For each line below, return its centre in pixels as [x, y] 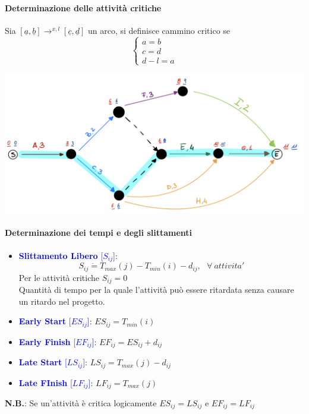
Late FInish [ [45, 382]
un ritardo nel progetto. [62, 301]
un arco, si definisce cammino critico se [159, 30]
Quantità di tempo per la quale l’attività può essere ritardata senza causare [156, 290]
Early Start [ [45, 321]
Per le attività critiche [59, 277]
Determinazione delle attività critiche [83, 7]
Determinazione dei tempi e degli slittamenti [99, 233]
